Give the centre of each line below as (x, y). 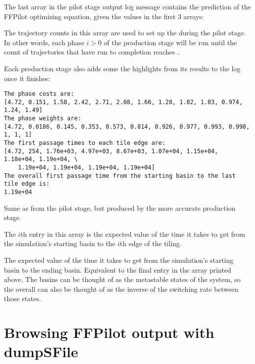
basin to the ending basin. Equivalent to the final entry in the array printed (118, 269)
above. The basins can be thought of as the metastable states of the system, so (122, 279)
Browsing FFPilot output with (109, 332)
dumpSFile (41, 351)
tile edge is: (27, 184)
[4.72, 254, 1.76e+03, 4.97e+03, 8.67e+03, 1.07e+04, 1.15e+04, (111, 151)
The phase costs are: (39, 94)
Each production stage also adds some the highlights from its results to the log (122, 68)
